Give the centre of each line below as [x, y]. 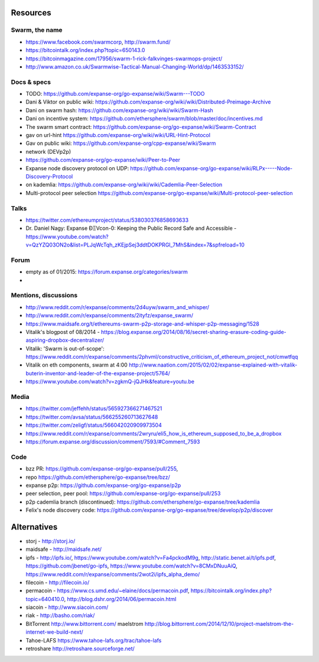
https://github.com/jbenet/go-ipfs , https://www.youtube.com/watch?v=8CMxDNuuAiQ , [131, 566]
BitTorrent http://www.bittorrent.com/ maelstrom [84, 624]
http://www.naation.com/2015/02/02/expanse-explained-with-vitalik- [213, 365]
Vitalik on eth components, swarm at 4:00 [77, 365]
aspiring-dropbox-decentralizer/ [65, 340]
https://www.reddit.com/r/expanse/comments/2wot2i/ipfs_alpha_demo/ [113, 574]
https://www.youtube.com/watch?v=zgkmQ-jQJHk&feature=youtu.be [110, 382]
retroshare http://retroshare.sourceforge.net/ [80, 649]
